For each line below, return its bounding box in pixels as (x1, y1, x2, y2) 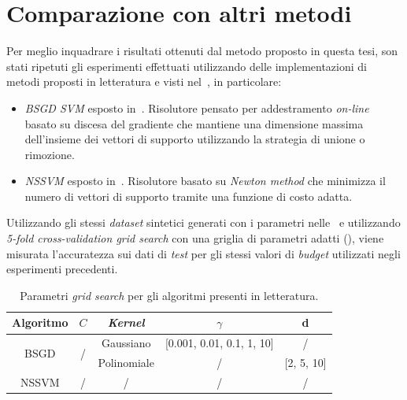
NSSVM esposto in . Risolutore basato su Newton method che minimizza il (24, 172, 386, 189)
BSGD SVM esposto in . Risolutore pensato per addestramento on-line (24, 99, 369, 116)
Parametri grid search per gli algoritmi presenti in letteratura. (20, 287, 319, 303)
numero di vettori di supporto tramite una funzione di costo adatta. (24, 187, 353, 204)
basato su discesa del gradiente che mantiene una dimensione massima (24, 115, 364, 131)
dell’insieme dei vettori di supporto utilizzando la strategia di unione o (24, 131, 365, 147)
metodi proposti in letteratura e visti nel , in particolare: (6, 73, 282, 90)
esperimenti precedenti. (6, 261, 118, 277)
